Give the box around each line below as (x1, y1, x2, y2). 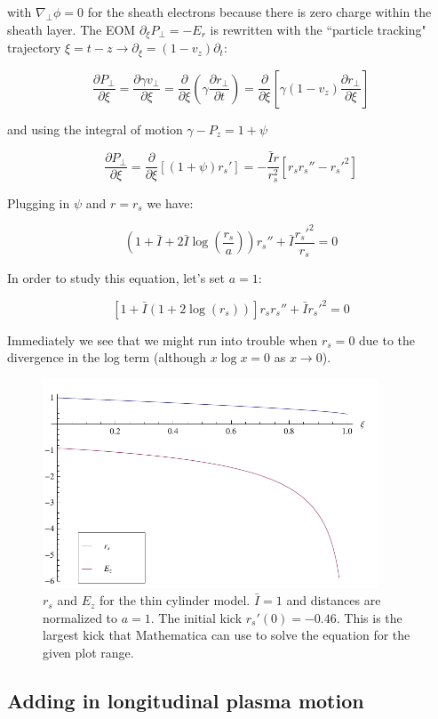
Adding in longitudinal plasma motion (7, 686, 364, 714)
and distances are (286, 591, 381, 610)
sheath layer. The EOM (7, 20, 136, 38)
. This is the (336, 608, 402, 626)
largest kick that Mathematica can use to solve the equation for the (43, 626, 410, 644)
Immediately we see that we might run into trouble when (7, 330, 318, 349)
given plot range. (43, 642, 134, 661)
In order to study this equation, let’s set (7, 269, 225, 287)
